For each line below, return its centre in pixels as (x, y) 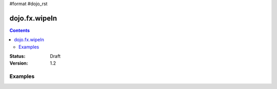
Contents (20, 30)
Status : (17, 56)
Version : (19, 63)
